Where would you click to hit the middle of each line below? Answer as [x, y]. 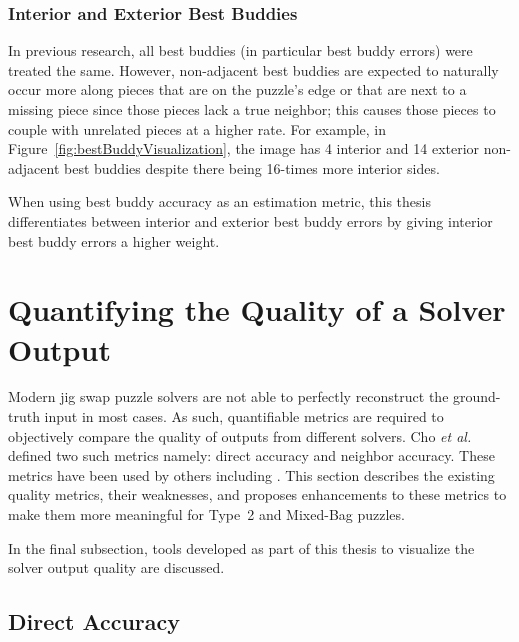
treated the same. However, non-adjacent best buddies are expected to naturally [253, 69]
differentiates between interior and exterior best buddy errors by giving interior [250, 220]
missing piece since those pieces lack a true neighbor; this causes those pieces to [252, 109]
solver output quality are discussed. [116, 567]
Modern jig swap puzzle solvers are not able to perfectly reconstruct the [228, 396]
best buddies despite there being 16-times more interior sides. [251, 167]
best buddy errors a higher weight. [114, 240]
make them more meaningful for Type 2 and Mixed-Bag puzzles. [206, 514]
